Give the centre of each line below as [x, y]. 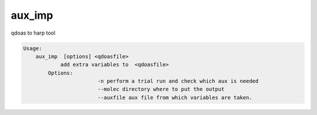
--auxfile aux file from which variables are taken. [175, 97]
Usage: [33, 48]
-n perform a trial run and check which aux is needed [178, 81]
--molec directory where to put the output [161, 89]
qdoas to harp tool [33, 33]
